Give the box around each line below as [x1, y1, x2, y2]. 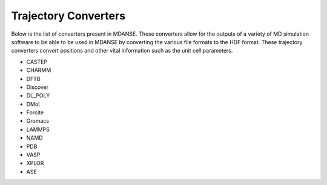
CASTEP [26, 58, 48, 65]
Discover [26, 83, 49, 91]
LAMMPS [26, 126, 50, 133]
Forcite [26, 109, 44, 116]
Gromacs [26, 117, 50, 125]
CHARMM [26, 67, 51, 74]
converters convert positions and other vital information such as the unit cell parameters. [11, 47, 233, 54]
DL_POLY [26, 92, 50, 99]
